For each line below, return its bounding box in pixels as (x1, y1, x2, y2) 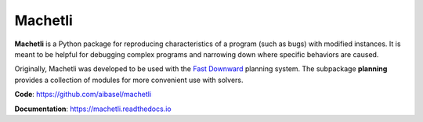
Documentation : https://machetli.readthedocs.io (14, 104, 172, 113)
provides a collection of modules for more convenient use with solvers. (14, 75, 244, 84)
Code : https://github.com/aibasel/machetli (14, 90, 152, 99)
